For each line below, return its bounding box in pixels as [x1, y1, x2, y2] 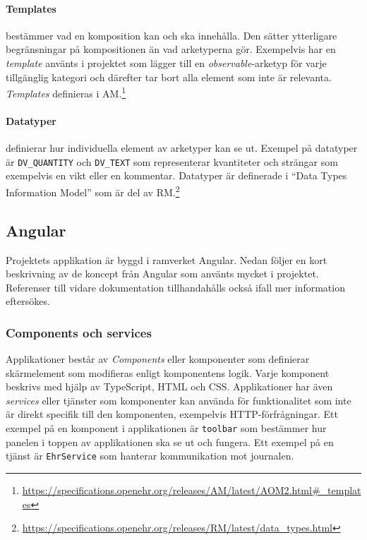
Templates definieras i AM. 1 [6, 84, 126, 100]
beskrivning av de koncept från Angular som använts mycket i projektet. [6, 266, 319, 281]
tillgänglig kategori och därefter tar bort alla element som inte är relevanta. [6, 69, 332, 84]
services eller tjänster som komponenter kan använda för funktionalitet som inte [6, 392, 351, 407]
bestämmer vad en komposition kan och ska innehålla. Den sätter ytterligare [6, 28, 337, 42]
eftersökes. [6, 294, 50, 308]
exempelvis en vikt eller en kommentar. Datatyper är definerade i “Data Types [6, 168, 347, 183]
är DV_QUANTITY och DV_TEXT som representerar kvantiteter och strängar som [6, 154, 338, 169]
